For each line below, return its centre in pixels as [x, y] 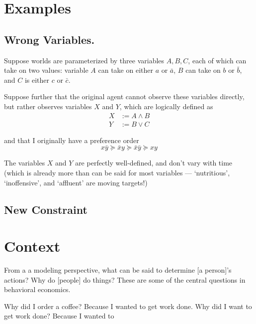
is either [37, 80]
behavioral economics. [37, 289]
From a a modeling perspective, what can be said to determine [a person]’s [118, 270]
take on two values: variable [46, 70]
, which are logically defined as [166, 106]
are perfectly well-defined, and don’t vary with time [154, 163]
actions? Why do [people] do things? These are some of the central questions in [125, 279]
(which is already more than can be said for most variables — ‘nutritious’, [117, 173]
